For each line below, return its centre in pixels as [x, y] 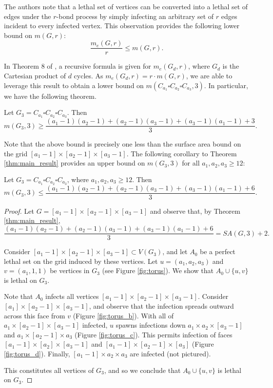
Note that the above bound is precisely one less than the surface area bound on [123, 144]
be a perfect [218, 251]
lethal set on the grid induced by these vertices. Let [81, 261]
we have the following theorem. [50, 96]
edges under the [28, 16]
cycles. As [88, 76]
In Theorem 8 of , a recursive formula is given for [78, 66]
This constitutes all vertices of [49, 370]
